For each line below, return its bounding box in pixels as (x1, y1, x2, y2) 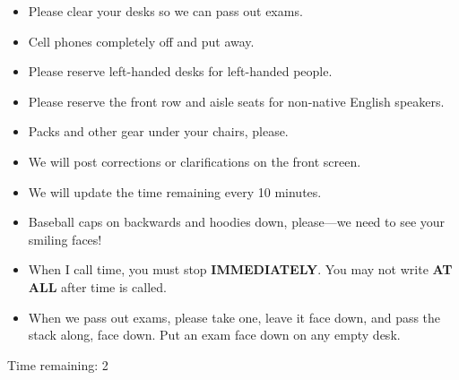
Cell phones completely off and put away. (28, 31, 255, 50)
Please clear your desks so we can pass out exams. (28, 2, 303, 20)
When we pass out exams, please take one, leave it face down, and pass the (28, 307, 441, 326)
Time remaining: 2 (7, 355, 108, 374)
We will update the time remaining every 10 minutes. (28, 182, 322, 201)
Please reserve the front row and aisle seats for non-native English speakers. (28, 91, 445, 110)
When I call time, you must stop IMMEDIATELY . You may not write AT (28, 260, 453, 279)
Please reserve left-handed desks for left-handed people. (28, 62, 333, 81)
